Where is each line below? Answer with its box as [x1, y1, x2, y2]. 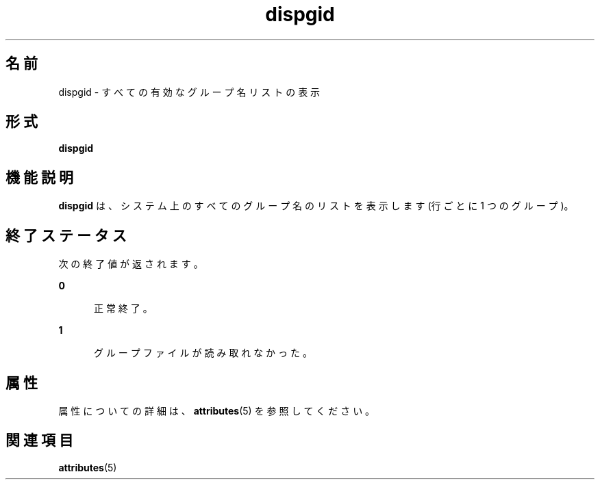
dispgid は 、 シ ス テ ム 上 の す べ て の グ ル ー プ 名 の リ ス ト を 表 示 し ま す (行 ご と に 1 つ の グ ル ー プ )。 [58, 200, 574, 212]
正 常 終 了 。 [94, 302, 153, 315]
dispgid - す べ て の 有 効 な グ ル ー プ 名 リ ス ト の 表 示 [58, 86, 321, 98]
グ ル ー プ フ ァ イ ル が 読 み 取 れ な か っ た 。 [94, 347, 312, 359]
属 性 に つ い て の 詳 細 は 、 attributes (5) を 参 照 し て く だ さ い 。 [58, 404, 375, 417]
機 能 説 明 [5, 168, 73, 186]
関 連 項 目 [5, 432, 73, 449]
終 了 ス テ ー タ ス [5, 226, 127, 244]
